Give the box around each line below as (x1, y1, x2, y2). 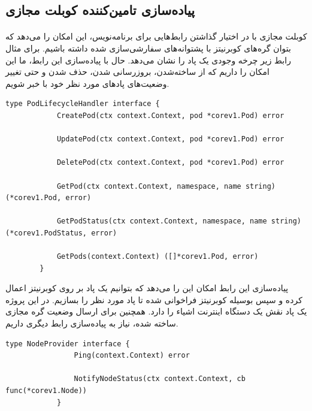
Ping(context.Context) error (74, 351, 190, 360)
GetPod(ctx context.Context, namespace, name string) (56, 182, 276, 191)
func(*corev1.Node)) (5, 386, 87, 395)
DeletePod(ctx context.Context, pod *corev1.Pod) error (56, 158, 284, 167)
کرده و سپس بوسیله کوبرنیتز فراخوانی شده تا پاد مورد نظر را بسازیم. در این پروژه (5, 293, 302, 306)
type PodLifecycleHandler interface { (5, 99, 160, 108)
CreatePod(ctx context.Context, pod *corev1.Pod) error (56, 111, 284, 120)
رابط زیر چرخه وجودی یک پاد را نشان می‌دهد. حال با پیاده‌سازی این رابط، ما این (5, 53, 291, 66)
